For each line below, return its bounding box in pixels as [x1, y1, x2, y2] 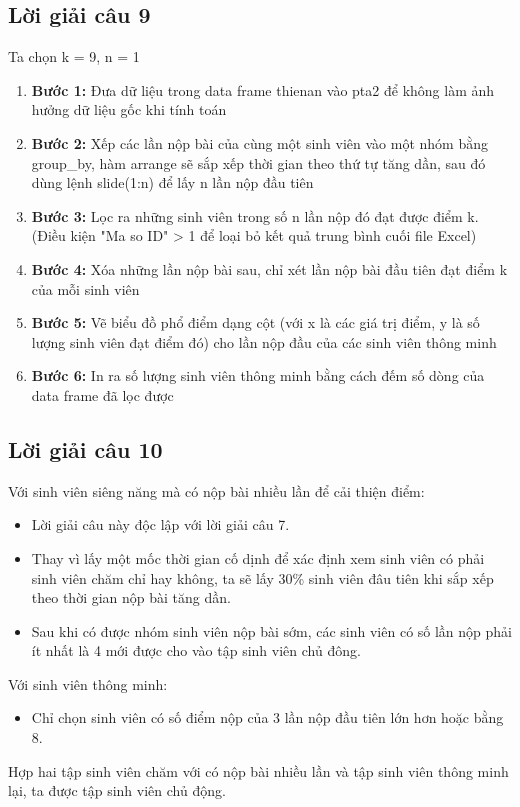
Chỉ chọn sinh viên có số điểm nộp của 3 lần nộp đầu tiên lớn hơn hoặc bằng [31, 707, 504, 728]
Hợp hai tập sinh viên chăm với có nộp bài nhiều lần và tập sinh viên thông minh [8, 760, 509, 781]
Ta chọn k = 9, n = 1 [8, 46, 140, 67]
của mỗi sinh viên [31, 278, 140, 299]
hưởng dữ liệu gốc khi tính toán [31, 99, 227, 120]
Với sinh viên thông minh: [8, 673, 168, 694]
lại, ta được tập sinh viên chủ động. [8, 780, 226, 801]
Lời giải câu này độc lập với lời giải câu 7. [31, 514, 290, 535]
